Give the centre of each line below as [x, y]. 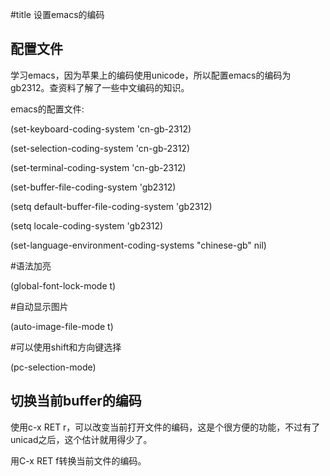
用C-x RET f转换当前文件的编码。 [78, 460]
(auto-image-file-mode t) [62, 326]
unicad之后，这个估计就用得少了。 [81, 439]
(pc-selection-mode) [53, 367]
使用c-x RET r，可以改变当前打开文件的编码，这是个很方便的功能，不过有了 [165, 427]
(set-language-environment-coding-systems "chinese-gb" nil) [138, 245]
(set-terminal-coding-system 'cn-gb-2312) [98, 167]
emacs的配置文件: [47, 109]
